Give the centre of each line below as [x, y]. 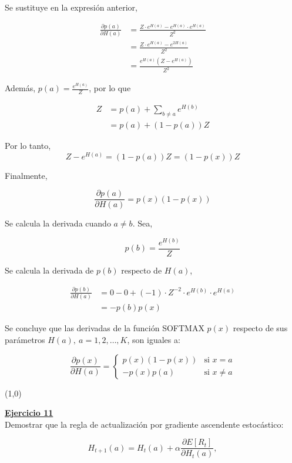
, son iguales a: [154, 339]
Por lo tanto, [28, 146]
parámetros [25, 339]
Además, [20, 88]
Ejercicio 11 [29, 413]
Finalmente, [26, 175]
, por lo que [110, 88]
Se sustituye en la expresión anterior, [71, 7]
